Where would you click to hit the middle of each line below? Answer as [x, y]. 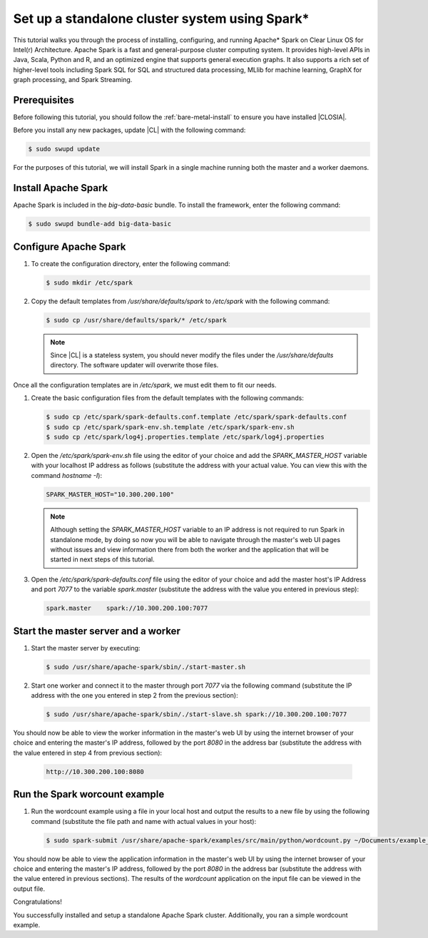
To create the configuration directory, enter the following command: [131, 263]
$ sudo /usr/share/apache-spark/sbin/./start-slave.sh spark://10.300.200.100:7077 [197, 714]
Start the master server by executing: [86, 648]
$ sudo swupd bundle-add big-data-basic [100, 224]
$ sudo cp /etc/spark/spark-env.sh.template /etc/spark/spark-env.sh [170, 427]
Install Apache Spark [61, 188]
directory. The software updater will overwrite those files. [134, 365]
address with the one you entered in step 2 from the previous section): [134, 695]
